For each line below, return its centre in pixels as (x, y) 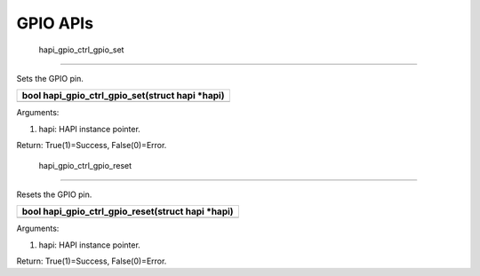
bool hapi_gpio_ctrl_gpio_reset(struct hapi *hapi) (128, 211)
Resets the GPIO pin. (54, 194)
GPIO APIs (55, 23)
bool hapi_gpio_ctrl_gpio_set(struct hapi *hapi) (123, 96)
